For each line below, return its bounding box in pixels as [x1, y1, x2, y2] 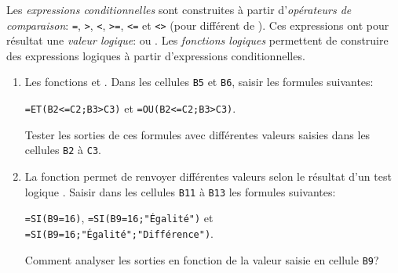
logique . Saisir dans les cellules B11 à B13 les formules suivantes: [24, 183, 336, 199]
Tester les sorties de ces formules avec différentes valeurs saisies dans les [24, 126, 371, 142]
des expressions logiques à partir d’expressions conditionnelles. [6, 47, 305, 63]
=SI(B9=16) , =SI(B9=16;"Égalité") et [24, 210, 214, 226]
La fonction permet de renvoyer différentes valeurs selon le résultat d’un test [24, 168, 392, 184]
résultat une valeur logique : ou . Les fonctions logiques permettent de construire [6, 32, 389, 48]
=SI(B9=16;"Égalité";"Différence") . [24, 225, 214, 241]
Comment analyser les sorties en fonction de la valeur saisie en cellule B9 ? [24, 251, 379, 268]
